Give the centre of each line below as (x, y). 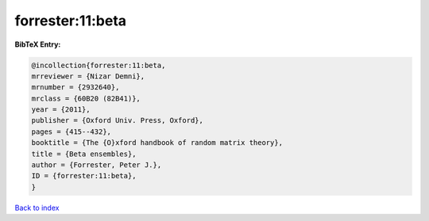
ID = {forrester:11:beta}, (84, 176)
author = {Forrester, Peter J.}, (97, 165)
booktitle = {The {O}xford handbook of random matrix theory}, (157, 143)
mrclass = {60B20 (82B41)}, (86, 98)
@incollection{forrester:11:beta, (99, 65)
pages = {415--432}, (71, 131)
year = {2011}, (61, 110)
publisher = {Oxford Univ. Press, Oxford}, (118, 120)
